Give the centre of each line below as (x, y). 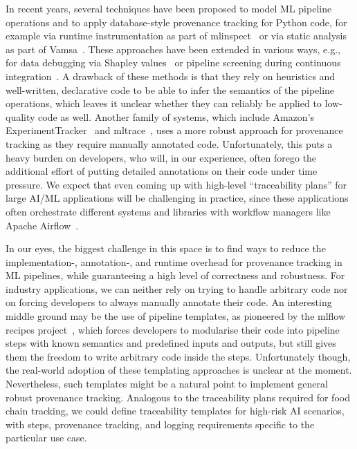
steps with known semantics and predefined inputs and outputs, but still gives (171, 343)
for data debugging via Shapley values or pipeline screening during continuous (173, 63)
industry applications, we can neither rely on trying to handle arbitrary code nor (177, 288)
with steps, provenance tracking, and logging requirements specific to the (160, 424)
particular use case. (46, 438)
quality (20, 116)
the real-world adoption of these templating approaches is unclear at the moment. (179, 370)
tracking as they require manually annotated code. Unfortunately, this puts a (169, 143)
